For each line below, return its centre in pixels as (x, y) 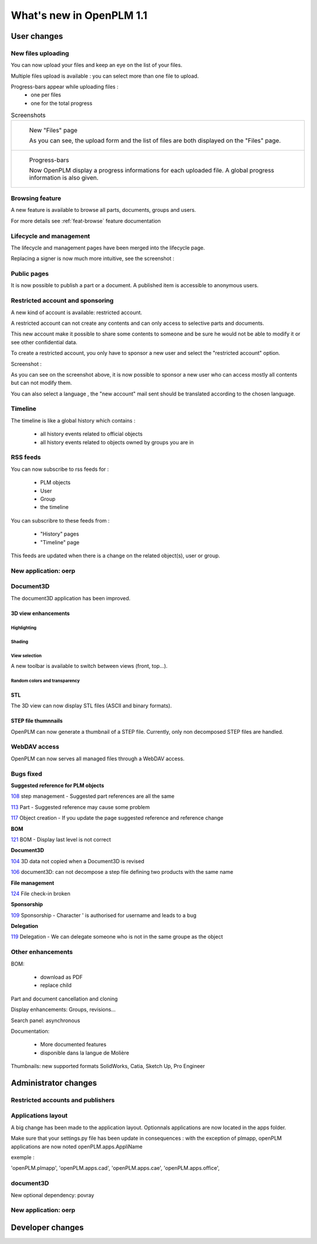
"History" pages (60, 534)
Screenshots (28, 115)
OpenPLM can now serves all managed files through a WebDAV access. (98, 759)
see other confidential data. (44, 342)
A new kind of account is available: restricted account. (77, 312)
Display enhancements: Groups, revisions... (63, 1010)
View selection (26, 656)
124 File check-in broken (41, 893)
